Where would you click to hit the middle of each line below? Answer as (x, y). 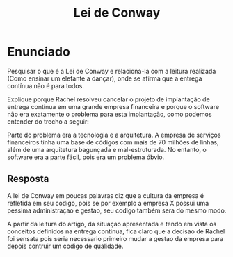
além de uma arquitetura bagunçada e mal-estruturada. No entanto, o (107, 149)
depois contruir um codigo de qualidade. (65, 246)
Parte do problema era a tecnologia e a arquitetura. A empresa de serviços (114, 135)
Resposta (28, 179)
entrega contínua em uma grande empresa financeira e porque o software (113, 106)
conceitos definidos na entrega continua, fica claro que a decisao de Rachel (116, 231)
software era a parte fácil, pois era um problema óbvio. (86, 157)
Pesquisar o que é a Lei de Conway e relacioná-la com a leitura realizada (112, 71)
